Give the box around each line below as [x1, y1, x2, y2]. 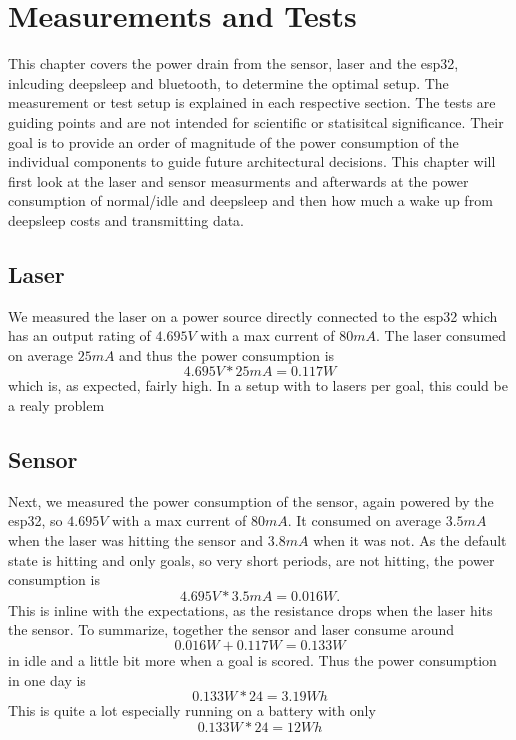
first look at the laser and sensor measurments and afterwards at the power [8, 170, 469, 191]
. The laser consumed [376, 325, 507, 346]
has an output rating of [8, 325, 151, 346]
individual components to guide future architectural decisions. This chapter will [8, 151, 496, 172]
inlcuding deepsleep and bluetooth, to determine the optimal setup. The [8, 72, 449, 93]
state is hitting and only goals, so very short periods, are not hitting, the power [8, 549, 495, 570]
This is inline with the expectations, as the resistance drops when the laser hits [8, 599, 493, 620]
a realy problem [8, 395, 105, 416]
